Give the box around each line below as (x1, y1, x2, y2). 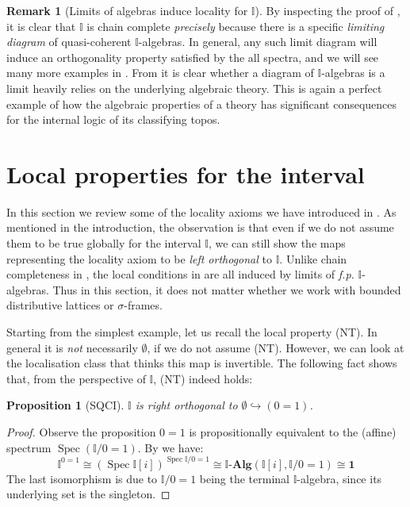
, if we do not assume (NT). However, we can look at (147, 339, 404, 355)
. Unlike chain (279, 250, 347, 267)
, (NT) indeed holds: (153, 370, 253, 386)
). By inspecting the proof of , (255, 2, 400, 18)
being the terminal (199, 470, 290, 486)
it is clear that (6, 17, 76, 34)
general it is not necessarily (6, 339, 138, 355)
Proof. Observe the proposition (6, 424, 156, 440)
